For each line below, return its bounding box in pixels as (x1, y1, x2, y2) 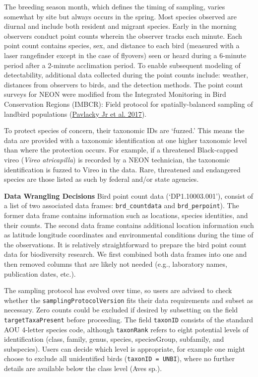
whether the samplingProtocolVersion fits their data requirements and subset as (4, 295, 253, 305)
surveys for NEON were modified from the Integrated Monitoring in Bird (4, 89, 226, 99)
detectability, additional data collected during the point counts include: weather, (4, 70, 249, 80)
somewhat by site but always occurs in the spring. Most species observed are (4, 11, 237, 21)
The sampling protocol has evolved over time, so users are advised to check (4, 285, 232, 296)
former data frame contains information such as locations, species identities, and (4, 210, 248, 220)
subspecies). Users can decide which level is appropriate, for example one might (4, 343, 245, 354)
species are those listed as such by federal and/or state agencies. (4, 174, 199, 184)
